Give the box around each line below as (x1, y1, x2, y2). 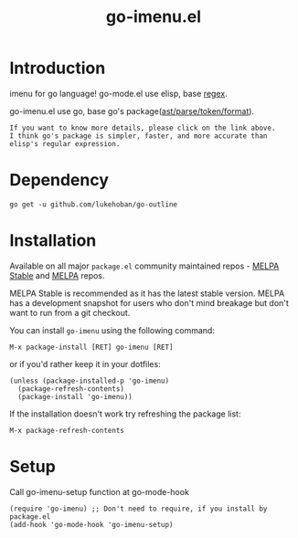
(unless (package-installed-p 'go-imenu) (9, 376, 170, 385)
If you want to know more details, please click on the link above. (9, 123, 276, 132)
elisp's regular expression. (9, 139, 121, 148)
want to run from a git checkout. (9, 307, 131, 318)
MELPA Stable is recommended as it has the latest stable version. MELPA (9, 288, 285, 299)
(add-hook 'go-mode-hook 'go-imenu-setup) (9, 520, 174, 529)
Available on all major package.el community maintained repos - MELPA (9, 260, 280, 271)
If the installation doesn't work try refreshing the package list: (9, 408, 241, 419)
